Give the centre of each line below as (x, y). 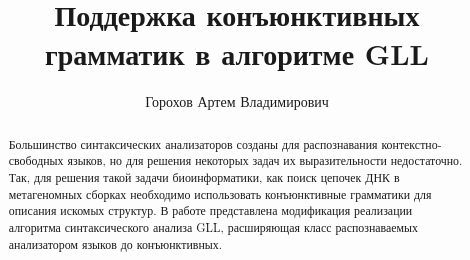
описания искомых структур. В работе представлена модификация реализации (210, 210)
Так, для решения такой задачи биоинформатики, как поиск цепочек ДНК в (204, 177)
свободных (36, 160)
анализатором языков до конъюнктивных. (115, 243)
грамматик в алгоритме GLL (237, 53)
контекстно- (411, 143)
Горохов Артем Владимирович (237, 101)
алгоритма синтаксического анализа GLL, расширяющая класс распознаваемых (213, 226)
